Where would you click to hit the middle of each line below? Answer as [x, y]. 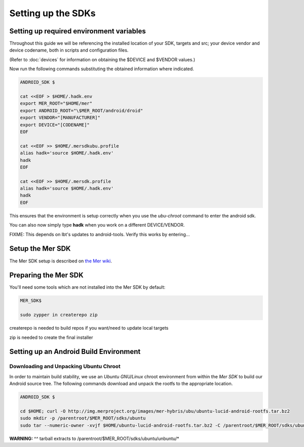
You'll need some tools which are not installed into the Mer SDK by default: [87, 287]
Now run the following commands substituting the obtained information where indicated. [102, 69]
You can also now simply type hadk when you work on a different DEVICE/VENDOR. [97, 225]
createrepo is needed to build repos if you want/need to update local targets [89, 328]
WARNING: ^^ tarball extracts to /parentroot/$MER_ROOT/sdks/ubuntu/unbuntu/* [94, 438]
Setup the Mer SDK [40, 249]
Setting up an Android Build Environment [75, 352]
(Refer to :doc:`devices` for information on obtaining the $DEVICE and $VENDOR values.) [102, 59]
